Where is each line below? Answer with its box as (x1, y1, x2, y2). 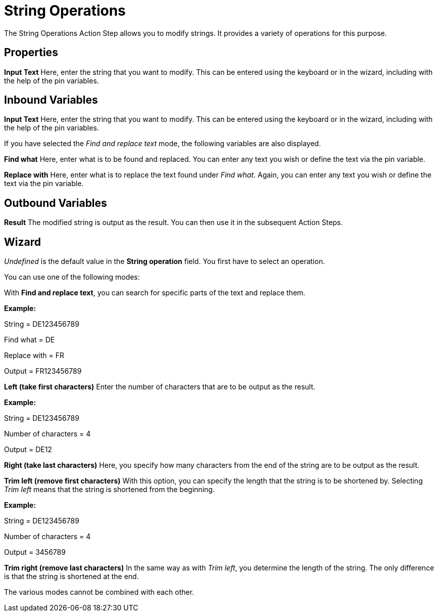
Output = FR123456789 (4, 367, 82, 376)
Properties (4, 46, 58, 59)
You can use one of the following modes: (4, 273, 140, 282)
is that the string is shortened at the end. (4, 572, 139, 581)
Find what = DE (4, 335, 55, 344)
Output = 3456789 (4, 548, 66, 557)
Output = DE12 (4, 445, 52, 454)
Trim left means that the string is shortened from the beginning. (4, 485, 215, 494)
